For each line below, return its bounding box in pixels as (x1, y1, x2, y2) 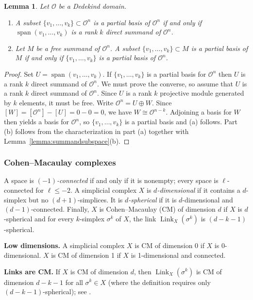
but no (29, 194, 49, 204)
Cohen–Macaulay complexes (4, 156, 116, 168)
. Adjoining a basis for (166, 107, 232, 117)
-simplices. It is (78, 194, 123, 204)
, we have (104, 107, 132, 117)
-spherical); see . (43, 286, 91, 297)
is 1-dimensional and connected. (131, 250, 226, 260)
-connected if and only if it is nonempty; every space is (57, 175, 219, 185)
